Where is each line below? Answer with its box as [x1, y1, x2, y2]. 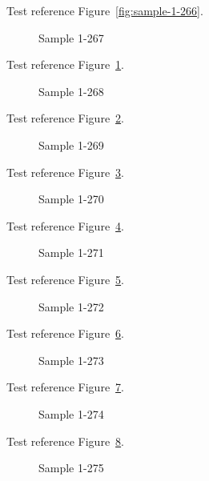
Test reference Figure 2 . [6, 110, 124, 126]
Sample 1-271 [38, 244, 104, 261]
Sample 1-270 [38, 190, 104, 207]
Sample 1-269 [38, 136, 104, 153]
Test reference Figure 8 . [6, 432, 124, 449]
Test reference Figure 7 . [6, 379, 124, 395]
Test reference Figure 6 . [6, 325, 124, 342]
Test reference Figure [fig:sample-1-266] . [6, 2, 203, 18]
